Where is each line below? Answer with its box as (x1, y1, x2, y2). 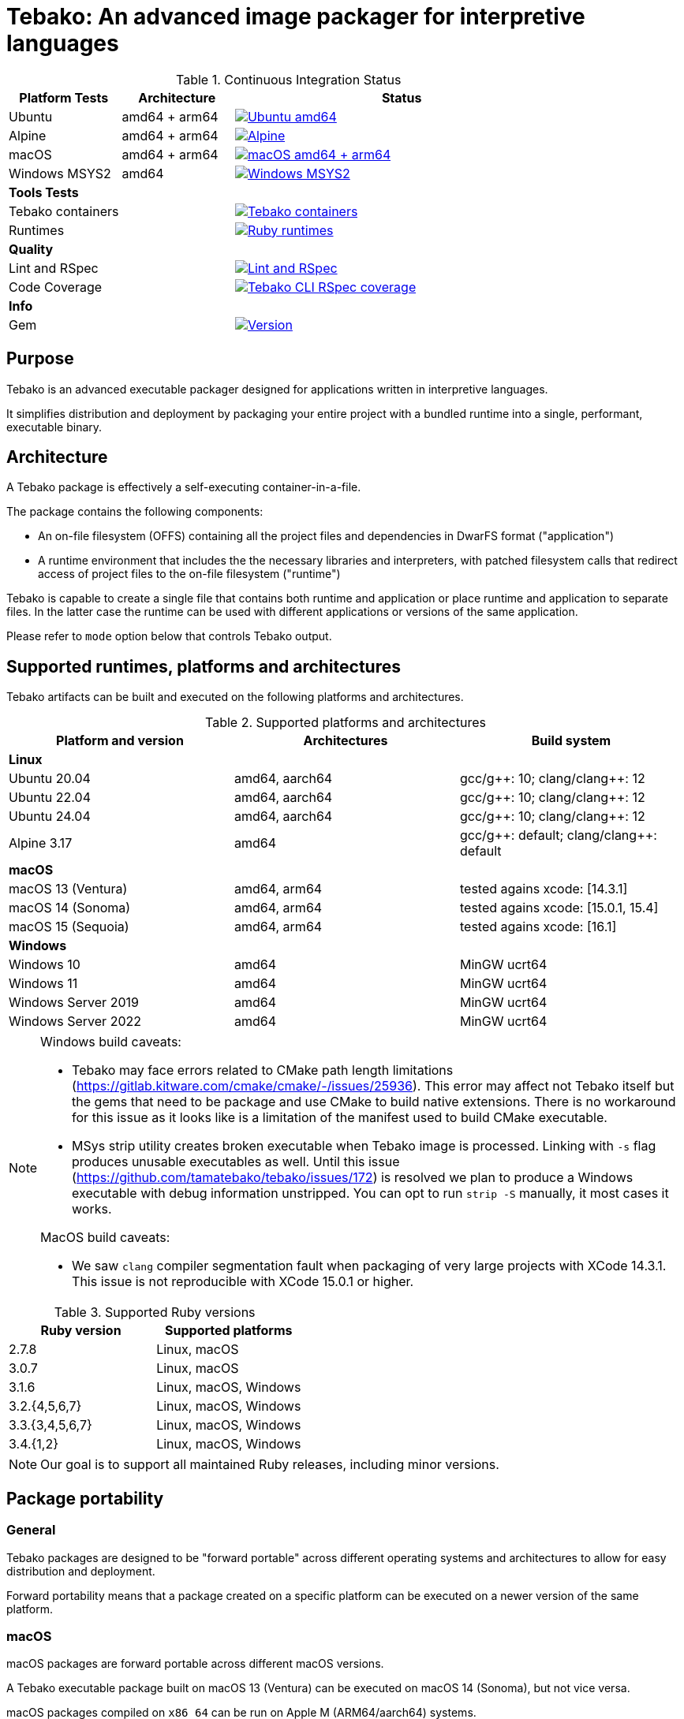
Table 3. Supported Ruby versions (54, 1304, 256, 1321)
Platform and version (56, 733, 184, 749)
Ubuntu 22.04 (9, 789, 91, 806)
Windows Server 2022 (9, 1013, 141, 1030)
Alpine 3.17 (9, 835, 73, 852)
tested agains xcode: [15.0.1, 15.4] (459, 900, 659, 916)
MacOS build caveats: (40, 1229, 170, 1246)
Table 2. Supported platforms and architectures (205, 714, 486, 731)
